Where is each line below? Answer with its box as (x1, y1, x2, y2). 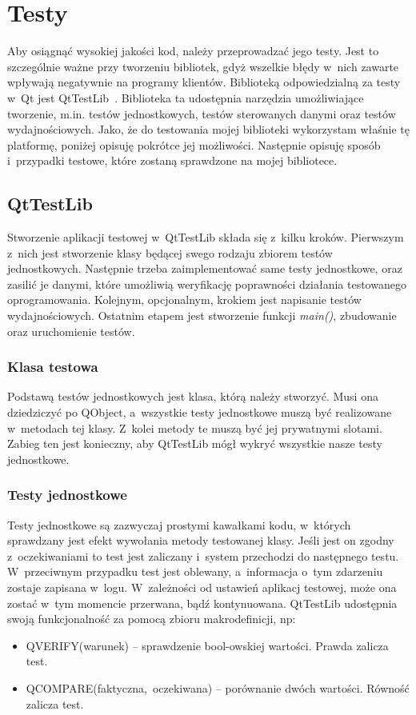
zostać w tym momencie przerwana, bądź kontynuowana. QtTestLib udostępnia (7, 594, 398, 611)
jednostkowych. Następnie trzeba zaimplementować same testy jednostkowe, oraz (7, 260, 402, 277)
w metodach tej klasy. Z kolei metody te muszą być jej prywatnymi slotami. (7, 419, 382, 436)
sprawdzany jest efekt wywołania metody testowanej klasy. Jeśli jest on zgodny (7, 532, 394, 549)
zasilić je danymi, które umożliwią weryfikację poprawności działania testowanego (7, 275, 406, 292)
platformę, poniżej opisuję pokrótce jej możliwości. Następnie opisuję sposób (7, 136, 381, 153)
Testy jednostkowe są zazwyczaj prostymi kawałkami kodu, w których (7, 516, 351, 533)
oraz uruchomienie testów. (7, 322, 135, 339)
